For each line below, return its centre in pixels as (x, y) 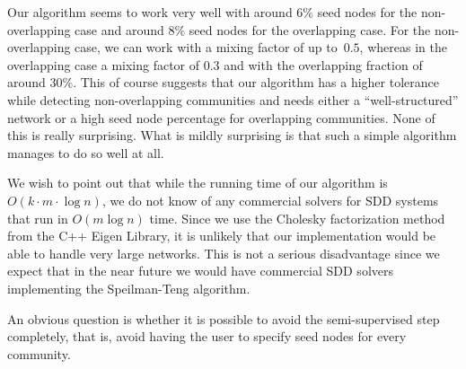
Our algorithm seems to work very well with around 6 (155, 12)
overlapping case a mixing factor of (104, 64)
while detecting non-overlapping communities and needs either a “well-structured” (233, 99)
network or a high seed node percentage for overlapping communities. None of (221, 117)
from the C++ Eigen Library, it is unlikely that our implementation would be (222, 236)
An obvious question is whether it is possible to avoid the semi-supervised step (224, 318)
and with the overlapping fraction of (323, 64)
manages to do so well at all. (86, 152)
